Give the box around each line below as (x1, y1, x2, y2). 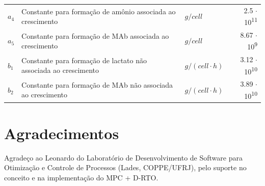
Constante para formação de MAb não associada (21, 79, 173, 90)
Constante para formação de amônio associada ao (21, 6, 176, 16)
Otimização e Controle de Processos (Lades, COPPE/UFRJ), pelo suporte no (4, 162, 247, 173)
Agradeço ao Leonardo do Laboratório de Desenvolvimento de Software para (4, 152, 243, 163)
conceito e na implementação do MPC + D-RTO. (4, 172, 158, 182)
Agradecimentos (4, 122, 119, 143)
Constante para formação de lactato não (21, 55, 147, 65)
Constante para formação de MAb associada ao (21, 30, 169, 41)
